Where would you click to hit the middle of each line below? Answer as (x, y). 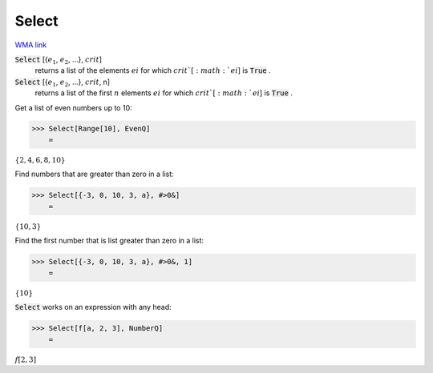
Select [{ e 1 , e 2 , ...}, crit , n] (63, 82)
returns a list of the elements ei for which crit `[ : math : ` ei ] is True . (153, 70)
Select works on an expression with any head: (93, 307)
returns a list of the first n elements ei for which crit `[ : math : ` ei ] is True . (164, 93)
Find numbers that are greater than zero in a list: (94, 174)
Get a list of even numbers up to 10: (73, 107)
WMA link (31, 45)
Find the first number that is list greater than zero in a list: (109, 241)
